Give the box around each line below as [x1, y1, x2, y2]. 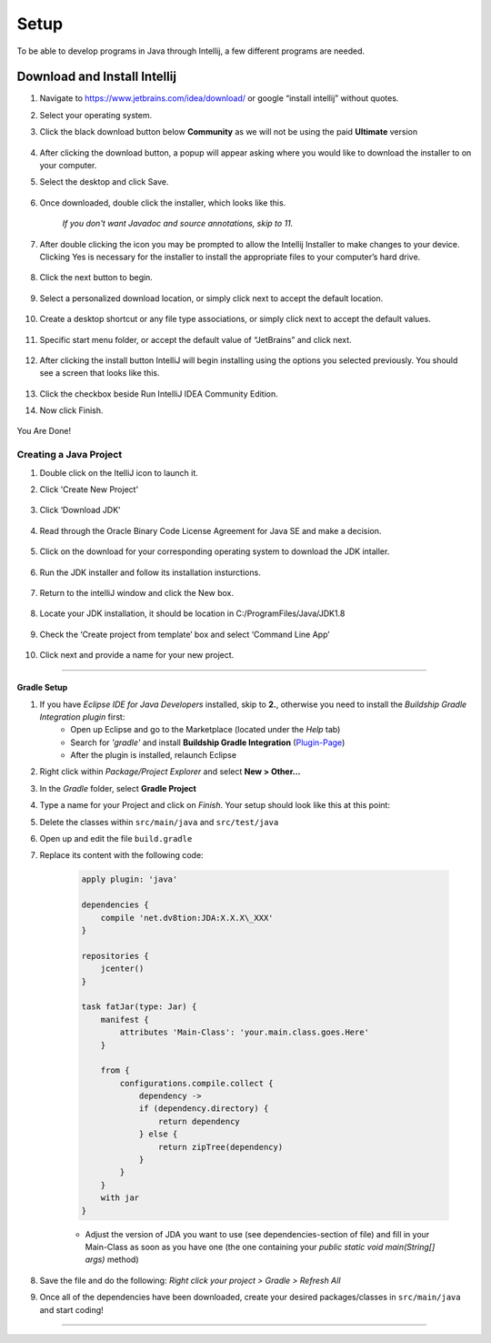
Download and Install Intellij [16, 69, 177, 85]
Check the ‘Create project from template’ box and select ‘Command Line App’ [39, 629, 331, 640]
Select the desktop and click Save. [39, 177, 169, 187]
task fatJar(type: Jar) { [81, 1002, 197, 1012]
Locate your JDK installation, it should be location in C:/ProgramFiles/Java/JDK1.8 [39, 608, 346, 619]
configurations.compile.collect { [119, 1078, 274, 1088]
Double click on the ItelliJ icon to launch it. [39, 467, 199, 478]
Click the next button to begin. [39, 272, 154, 283]
